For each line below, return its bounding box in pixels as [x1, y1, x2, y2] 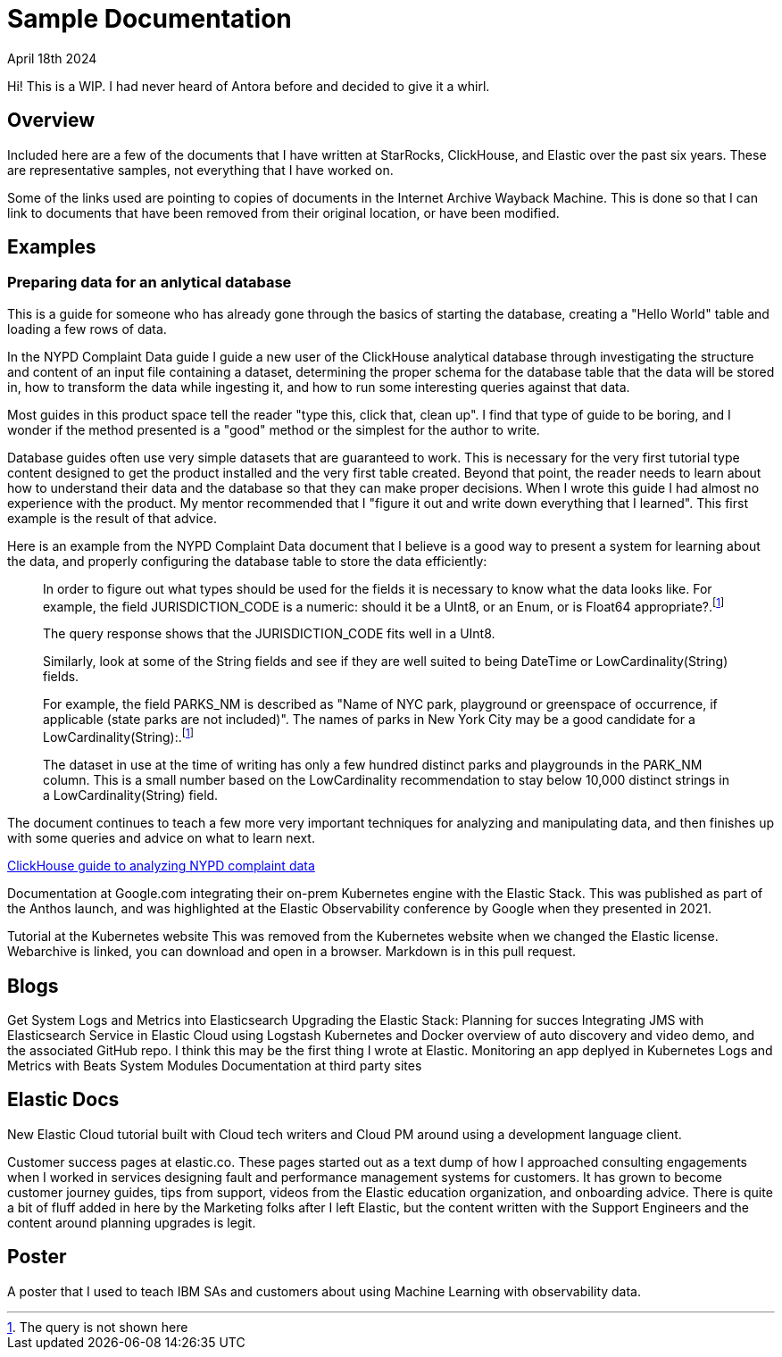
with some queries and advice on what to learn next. [7, 830, 315, 846]
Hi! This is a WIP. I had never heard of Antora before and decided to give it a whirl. [7, 78, 490, 94]
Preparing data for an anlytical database [7, 273, 292, 292]
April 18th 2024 [7, 50, 97, 66]
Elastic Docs [7, 1088, 120, 1111]
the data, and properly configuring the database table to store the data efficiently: [7, 553, 487, 569]
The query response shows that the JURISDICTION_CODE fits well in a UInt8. [43, 626, 495, 642]
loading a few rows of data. [7, 321, 167, 337]
